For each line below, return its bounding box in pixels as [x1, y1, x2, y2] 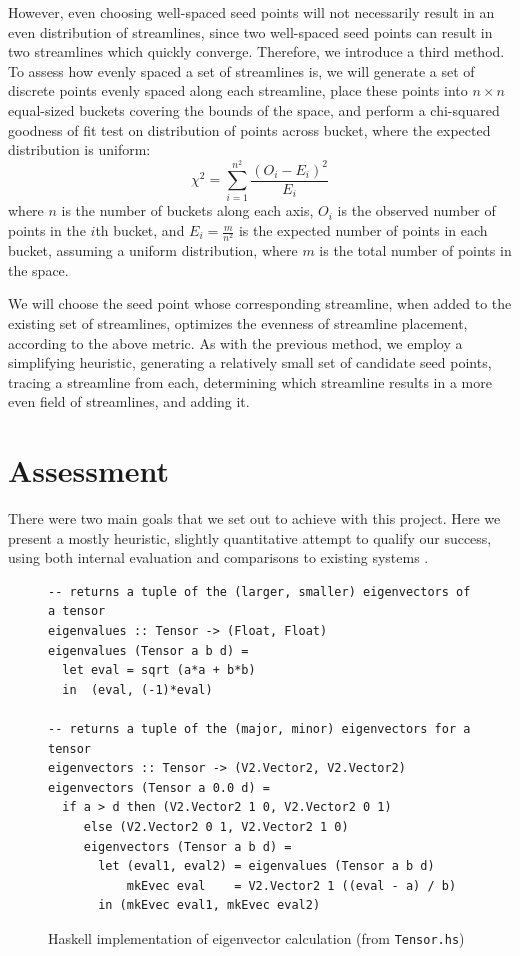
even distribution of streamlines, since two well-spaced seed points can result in [8, 21, 493, 42]
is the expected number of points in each [238, 220, 488, 241]
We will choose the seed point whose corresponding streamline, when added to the [8, 293, 512, 314]
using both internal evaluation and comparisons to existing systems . [8, 547, 429, 568]
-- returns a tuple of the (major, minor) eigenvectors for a [48, 721, 471, 736]
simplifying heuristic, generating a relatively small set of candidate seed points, [8, 352, 492, 373]
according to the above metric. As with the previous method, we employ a [8, 332, 463, 353]
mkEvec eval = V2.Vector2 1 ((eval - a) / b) [126, 878, 457, 893]
